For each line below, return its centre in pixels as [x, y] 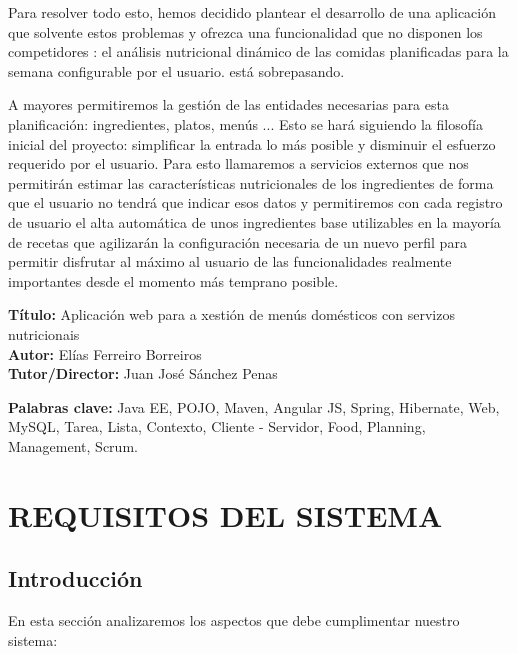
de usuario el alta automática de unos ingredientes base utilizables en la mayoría [254, 221]
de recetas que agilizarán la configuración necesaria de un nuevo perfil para [237, 241]
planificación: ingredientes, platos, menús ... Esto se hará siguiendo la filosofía [245, 123]
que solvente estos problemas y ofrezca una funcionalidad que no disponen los [245, 31]
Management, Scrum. [73, 445]
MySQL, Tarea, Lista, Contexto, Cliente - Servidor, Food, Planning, [217, 426]
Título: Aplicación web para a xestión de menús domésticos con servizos [231, 314]
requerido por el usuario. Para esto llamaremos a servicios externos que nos [238, 163]
